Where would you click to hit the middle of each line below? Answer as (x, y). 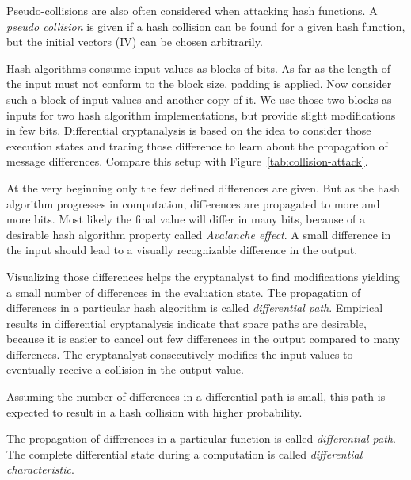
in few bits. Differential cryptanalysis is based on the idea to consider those (189, 130)
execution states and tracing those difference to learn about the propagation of (197, 145)
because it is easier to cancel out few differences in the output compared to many (203, 339)
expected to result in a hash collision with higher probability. (154, 411)
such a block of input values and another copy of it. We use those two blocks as (199, 99)
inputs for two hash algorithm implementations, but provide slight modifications (201, 114)
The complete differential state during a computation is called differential (185, 453)
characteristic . (40, 469)
